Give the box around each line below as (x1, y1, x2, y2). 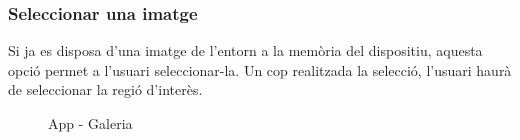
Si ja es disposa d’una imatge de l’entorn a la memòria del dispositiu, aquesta (8, 40, 483, 61)
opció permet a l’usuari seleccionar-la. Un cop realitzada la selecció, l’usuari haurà (8, 59, 512, 80)
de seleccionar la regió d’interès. (8, 79, 203, 100)
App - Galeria (48, 113, 133, 133)
